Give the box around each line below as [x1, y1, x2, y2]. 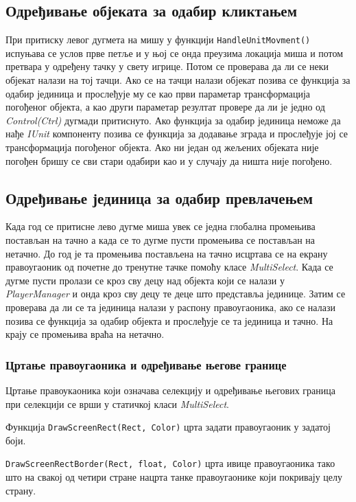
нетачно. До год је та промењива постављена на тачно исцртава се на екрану [5, 246, 328, 260]
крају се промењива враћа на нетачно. [5, 327, 165, 341]
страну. [5, 483, 36, 497]
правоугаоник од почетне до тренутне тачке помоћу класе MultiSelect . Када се [5, 260, 333, 274]
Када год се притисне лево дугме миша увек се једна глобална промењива [5, 219, 316, 233]
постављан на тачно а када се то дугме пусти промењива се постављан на [5, 233, 316, 247]
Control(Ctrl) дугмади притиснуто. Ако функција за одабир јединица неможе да [5, 113, 341, 127]
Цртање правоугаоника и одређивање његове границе [5, 356, 287, 373]
